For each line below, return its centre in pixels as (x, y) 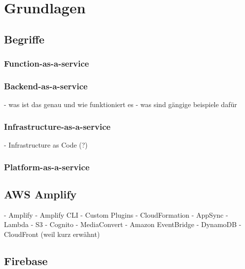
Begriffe (24, 39)
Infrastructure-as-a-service (57, 126)
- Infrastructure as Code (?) (46, 145)
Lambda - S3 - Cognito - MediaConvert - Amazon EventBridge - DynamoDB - (123, 224)
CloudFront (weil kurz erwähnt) (52, 234)
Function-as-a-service (47, 63)
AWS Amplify (40, 194)
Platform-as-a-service (47, 167)
